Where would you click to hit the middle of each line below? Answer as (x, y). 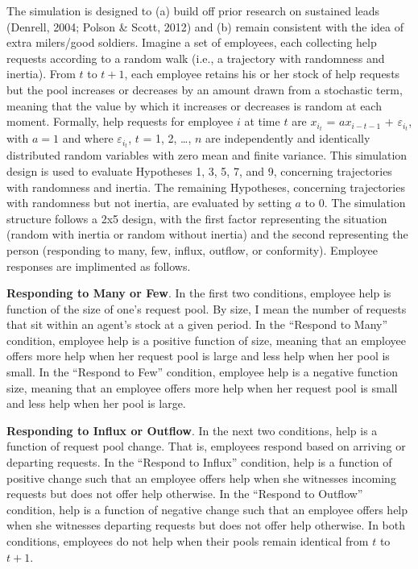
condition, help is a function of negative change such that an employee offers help (207, 509)
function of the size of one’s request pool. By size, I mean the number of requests (207, 308)
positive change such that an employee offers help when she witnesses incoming (201, 478)
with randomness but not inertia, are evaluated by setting (149, 203)
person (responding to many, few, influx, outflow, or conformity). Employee (192, 249)
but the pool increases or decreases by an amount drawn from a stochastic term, (205, 89)
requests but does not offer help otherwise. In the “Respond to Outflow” (185, 494)
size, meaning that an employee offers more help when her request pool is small (202, 387)
